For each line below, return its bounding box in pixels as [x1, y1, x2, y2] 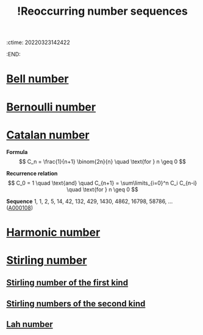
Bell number [6, 72, 69, 86]
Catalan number [6, 128, 90, 142]
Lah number [6, 319, 53, 329]
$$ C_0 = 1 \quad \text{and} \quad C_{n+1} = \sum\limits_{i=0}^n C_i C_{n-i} [7, 179, 198, 186]
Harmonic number [6, 225, 101, 239]
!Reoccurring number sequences [17, 4, 188, 18]
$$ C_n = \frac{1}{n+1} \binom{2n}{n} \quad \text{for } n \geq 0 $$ [18, 158, 187, 165]
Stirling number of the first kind [6, 278, 129, 288]
